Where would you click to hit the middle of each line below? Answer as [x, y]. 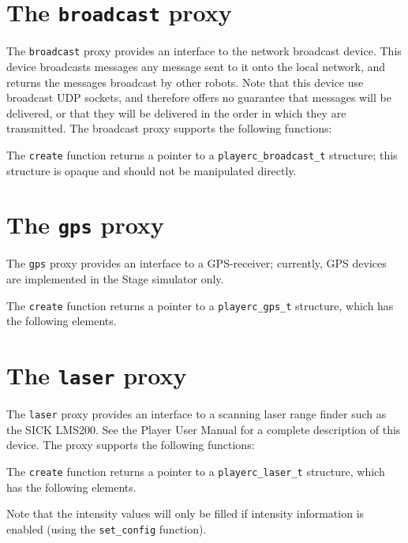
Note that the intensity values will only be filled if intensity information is [185, 513]
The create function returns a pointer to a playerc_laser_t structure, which [196, 471]
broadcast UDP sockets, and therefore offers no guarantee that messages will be [199, 97]
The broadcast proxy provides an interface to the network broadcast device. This [204, 51]
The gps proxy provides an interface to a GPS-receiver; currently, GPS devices [197, 263]
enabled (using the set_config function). [107, 528]
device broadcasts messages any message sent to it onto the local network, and [196, 66]
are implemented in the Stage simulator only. [115, 279]
